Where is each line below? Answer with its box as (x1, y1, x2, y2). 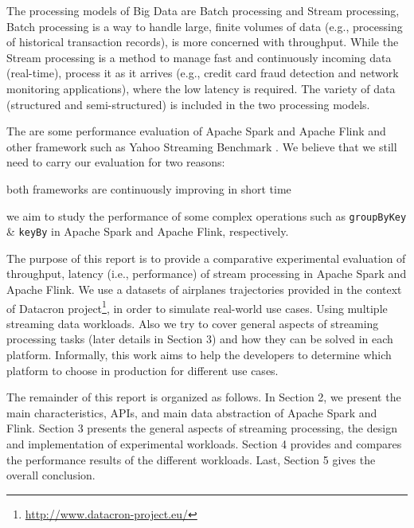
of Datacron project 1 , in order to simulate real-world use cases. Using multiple (6, 297, 388, 316)
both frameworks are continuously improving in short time (6, 180, 291, 197)
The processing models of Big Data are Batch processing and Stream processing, (6, 2, 400, 18)
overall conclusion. (6, 467, 96, 483)
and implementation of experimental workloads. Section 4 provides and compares (6, 436, 402, 452)
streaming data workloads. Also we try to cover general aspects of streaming (6, 315, 379, 331)
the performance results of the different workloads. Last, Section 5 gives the (6, 451, 376, 467)
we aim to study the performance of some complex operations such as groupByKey (6, 207, 407, 224)
